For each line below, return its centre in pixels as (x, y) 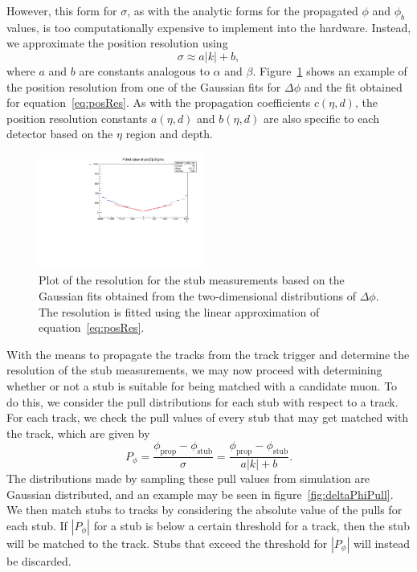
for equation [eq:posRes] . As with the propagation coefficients (159, 102)
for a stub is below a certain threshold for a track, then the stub (251, 525)
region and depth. (169, 134)
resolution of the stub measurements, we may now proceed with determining (194, 370)
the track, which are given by (78, 433)
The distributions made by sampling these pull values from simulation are (188, 478)
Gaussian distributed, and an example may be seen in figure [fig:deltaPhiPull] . (200, 494)
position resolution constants (77, 118)
